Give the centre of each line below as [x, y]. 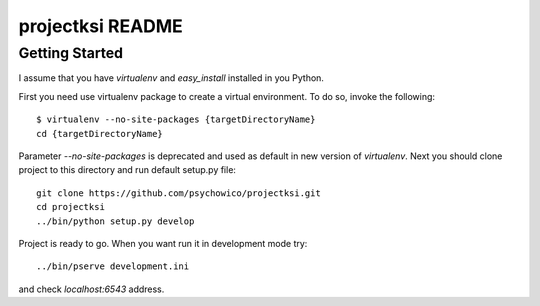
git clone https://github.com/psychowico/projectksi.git [179, 193]
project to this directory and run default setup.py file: [127, 170]
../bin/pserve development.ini [113, 266]
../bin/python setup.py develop [115, 221]
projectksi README [101, 26]
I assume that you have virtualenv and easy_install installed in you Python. [171, 78]
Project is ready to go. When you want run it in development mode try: [163, 243]
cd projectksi [70, 207]
